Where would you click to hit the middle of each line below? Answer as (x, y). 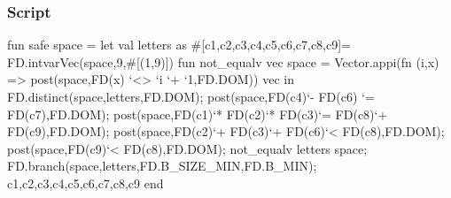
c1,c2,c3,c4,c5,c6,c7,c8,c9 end (86, 183)
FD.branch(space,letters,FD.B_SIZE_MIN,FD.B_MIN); (162, 166)
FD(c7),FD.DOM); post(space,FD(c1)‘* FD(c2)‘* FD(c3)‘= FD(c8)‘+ (198, 114)
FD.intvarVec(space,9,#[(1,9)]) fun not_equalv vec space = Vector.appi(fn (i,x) (223, 61)
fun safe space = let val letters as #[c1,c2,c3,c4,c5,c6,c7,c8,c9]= (179, 45)
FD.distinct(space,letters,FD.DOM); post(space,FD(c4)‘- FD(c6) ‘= (191, 96)
